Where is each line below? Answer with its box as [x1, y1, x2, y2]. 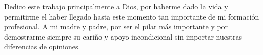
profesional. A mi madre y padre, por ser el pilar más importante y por [4, 21, 228, 32]
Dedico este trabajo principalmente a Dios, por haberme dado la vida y [4, 1, 228, 11]
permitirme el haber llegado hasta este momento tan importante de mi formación [4, 11, 259, 22]
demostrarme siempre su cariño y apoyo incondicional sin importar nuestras [4, 31, 242, 42]
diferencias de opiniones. [4, 41, 80, 52]
